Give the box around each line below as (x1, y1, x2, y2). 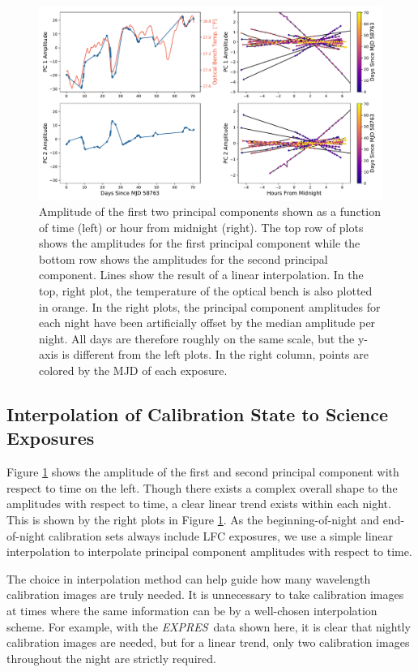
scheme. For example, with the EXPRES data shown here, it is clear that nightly (6, 618, 411, 635)
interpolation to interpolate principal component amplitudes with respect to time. (6, 543, 412, 560)
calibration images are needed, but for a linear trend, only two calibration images (6, 634, 410, 651)
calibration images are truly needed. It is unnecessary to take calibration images (6, 586, 404, 603)
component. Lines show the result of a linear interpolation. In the (39, 266, 364, 283)
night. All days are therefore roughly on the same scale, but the (39, 330, 355, 347)
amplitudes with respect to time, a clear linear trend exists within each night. (6, 495, 391, 512)
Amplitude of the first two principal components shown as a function (39, 203, 381, 220)
